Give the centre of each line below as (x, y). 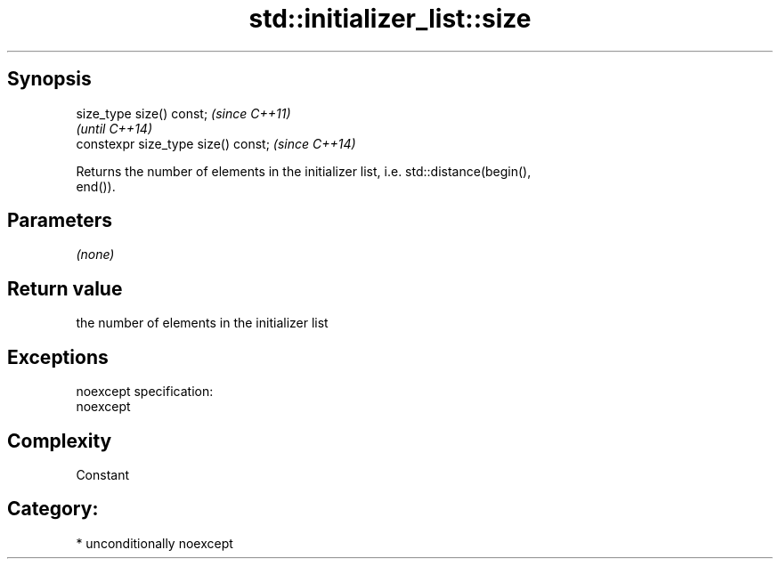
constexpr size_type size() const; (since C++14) (216, 143)
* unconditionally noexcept (154, 543)
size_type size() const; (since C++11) (183, 113)
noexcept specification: (145, 392)
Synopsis (49, 79)
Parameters (60, 221)
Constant (103, 474)
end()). (96, 186)
